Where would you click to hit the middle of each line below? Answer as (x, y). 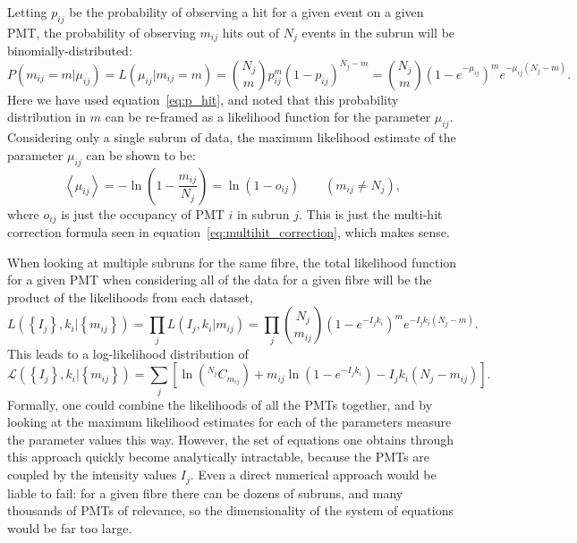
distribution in (47, 117)
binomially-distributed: (70, 51)
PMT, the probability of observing (102, 32)
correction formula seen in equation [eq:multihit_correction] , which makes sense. (229, 232)
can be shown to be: (141, 154)
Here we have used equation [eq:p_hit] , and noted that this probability (203, 99)
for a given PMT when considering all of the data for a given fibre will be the (220, 280)
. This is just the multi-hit (371, 213)
